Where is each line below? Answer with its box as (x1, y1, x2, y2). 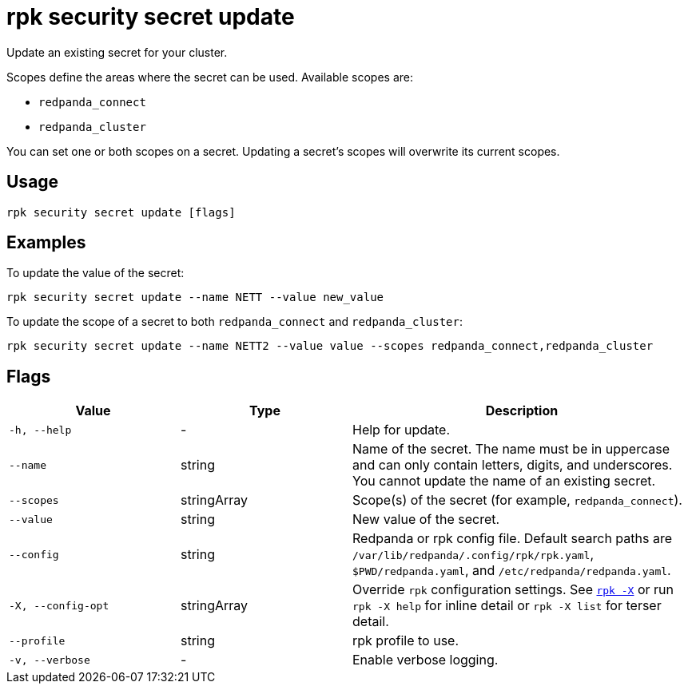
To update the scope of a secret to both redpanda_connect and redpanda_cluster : (6, 315, 463, 329)
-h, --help (9, 423, 72, 436)
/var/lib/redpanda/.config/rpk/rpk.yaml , (352, 546, 595, 563)
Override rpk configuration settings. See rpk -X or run (352, 581, 674, 598)
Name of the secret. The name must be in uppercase (352, 441, 670, 458)
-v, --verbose (9, 653, 90, 666)
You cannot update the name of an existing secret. (352, 473, 656, 490)
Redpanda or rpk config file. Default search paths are (352, 530, 672, 547)
